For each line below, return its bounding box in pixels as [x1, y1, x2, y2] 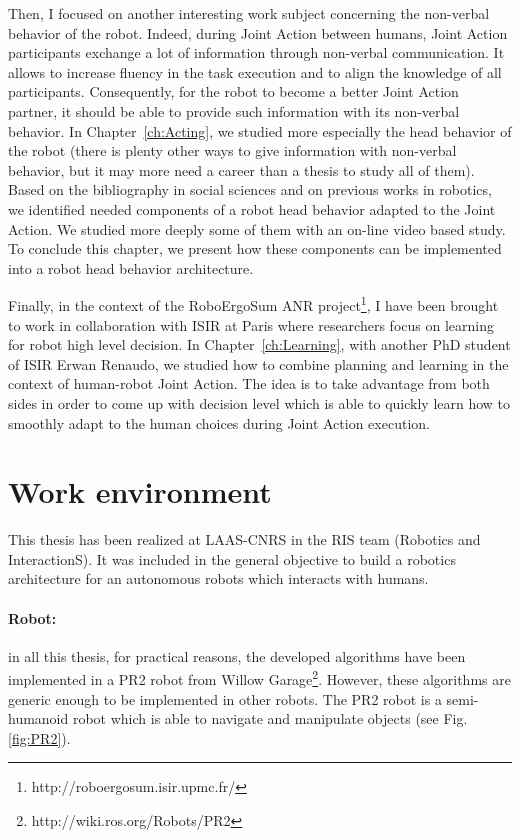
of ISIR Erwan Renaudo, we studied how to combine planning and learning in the [8, 353, 509, 374]
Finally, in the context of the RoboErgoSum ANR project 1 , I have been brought [8, 292, 499, 315]
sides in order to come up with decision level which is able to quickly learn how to [8, 392, 511, 413]
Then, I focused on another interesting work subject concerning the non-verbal [8, 3, 490, 23]
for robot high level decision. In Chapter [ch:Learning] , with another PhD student [8, 334, 511, 355]
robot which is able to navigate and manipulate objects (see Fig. [72, 708, 468, 729]
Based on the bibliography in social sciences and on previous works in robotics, [8, 179, 492, 200]
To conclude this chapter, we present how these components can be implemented [8, 238, 502, 259]
